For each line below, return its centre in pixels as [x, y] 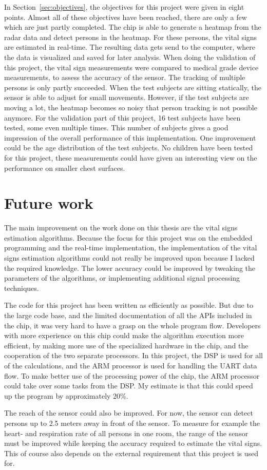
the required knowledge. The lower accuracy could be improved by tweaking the [130, 268]
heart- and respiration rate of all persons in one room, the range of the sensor [126, 433]
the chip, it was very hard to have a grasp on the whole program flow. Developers [132, 325]
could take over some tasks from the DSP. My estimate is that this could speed [129, 386]
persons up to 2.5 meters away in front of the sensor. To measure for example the [132, 423]
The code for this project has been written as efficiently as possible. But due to [129, 305]
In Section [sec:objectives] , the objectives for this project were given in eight [124, 7]
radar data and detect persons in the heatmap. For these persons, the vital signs [131, 37]
